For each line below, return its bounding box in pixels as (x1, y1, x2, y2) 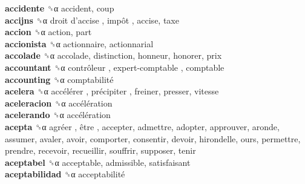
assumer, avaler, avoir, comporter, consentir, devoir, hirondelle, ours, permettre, (5, 132, 301, 145)
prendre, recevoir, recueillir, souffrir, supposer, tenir (5, 144, 196, 157)
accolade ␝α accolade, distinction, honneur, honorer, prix (5, 49, 222, 62)
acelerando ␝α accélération (5, 108, 111, 121)
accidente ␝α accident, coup (5, 2, 114, 14)
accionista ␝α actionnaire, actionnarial (5, 37, 154, 50)
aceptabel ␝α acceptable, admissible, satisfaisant (5, 156, 191, 168)
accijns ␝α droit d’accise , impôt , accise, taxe (5, 13, 179, 26)
